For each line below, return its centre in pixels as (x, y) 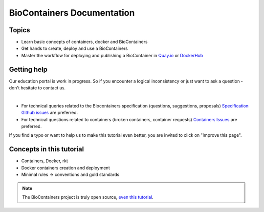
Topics (20, 30)
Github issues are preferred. (50, 113)
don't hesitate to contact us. (37, 88)
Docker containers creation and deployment (66, 168)
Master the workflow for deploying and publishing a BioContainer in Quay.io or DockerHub (112, 55)
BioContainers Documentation (72, 13)
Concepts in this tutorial (46, 149)
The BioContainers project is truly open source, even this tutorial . (88, 197)
